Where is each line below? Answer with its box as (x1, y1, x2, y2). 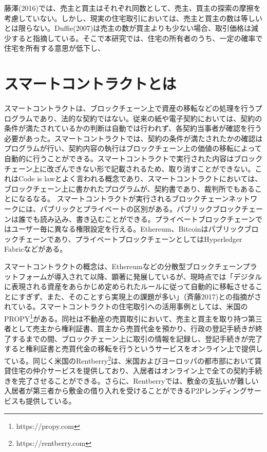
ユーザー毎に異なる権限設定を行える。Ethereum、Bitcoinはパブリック (11, 223, 244, 234)
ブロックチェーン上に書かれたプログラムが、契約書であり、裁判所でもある (4, 183, 255, 194)
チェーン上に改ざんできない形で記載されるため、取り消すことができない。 (4, 163, 255, 174)
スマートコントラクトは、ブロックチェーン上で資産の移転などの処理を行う (4, 103, 255, 114)
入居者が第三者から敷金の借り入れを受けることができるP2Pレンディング (4, 385, 247, 396)
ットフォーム (4, 271, 47, 281)
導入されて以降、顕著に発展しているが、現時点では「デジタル (54, 271, 262, 281)
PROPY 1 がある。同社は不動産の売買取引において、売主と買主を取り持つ (4, 311, 249, 324)
